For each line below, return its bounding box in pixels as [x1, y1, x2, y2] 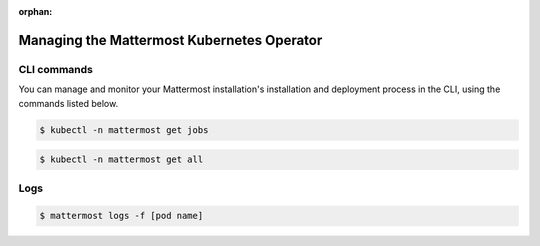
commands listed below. [18, 97, 119, 109]
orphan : [18, 6, 53, 17]
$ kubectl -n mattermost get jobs [39, 124, 209, 135]
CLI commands [18, 62, 94, 76]
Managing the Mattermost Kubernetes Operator [18, 31, 323, 49]
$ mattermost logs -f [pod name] [39, 210, 204, 222]
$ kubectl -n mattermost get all [39, 154, 204, 165]
